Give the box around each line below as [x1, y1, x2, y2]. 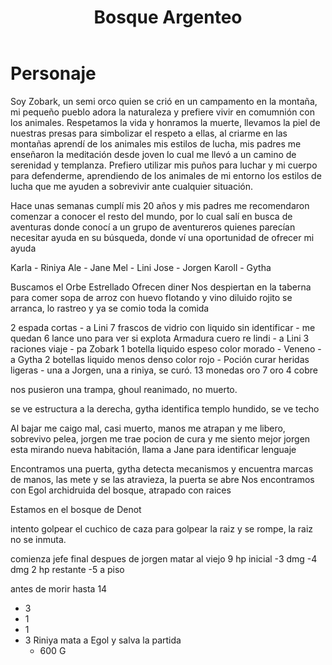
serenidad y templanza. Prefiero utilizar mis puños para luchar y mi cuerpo [10, 159, 318, 171]
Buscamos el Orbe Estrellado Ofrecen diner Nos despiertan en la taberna [10, 281, 312, 293]
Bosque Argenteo [93, 6, 243, 29]
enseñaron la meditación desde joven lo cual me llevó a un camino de [10, 148, 297, 160]
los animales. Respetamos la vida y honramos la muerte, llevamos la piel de [10, 116, 321, 128]
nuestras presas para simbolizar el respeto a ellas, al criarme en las [10, 127, 288, 139]
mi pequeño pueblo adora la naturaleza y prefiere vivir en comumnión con [10, 106, 316, 118]
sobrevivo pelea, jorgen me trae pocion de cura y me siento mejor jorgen [10, 432, 311, 445]
